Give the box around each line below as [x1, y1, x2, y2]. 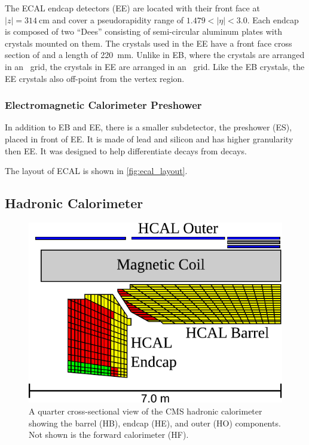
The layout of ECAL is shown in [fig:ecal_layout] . [5, 164, 188, 177]
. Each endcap [247, 13, 299, 26]
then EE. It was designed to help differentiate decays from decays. [5, 144, 247, 157]
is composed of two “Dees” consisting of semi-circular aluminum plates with [5, 25, 282, 38]
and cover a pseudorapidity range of [52, 13, 184, 26]
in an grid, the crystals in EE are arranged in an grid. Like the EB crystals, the [5, 60, 305, 72]
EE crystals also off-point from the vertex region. [5, 72, 185, 84]
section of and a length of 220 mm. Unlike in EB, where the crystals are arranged [5, 48, 305, 61]
